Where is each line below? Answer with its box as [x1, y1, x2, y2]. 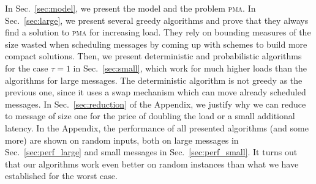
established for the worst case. [5, 169, 118, 182]
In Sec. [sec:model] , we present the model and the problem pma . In [5, 2, 256, 14]
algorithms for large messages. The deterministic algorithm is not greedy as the [5, 73, 303, 86]
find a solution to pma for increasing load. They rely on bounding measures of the [5, 26, 311, 39]
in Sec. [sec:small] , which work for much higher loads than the [73, 61, 307, 74]
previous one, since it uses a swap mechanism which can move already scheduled [5, 86, 306, 98]
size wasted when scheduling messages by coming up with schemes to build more [5, 37, 307, 50]
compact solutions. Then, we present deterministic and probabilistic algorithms [5, 50, 302, 62]
